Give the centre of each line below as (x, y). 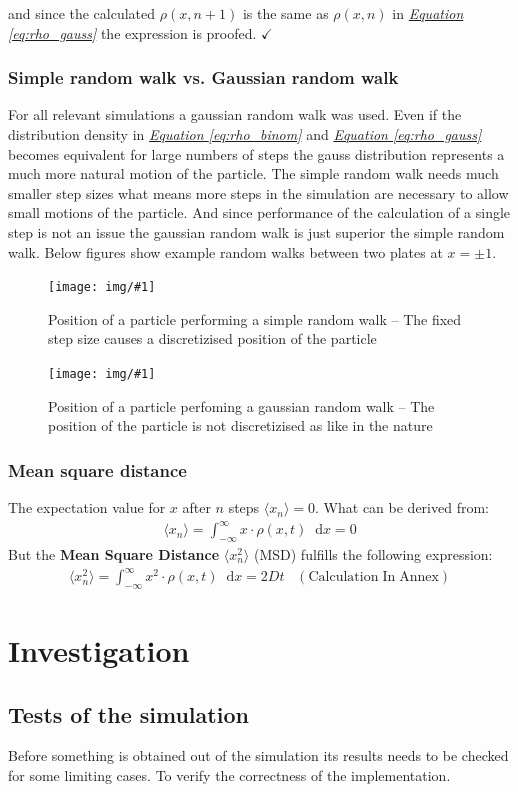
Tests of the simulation (128, 713)
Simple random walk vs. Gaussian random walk (203, 77)
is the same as (285, 13)
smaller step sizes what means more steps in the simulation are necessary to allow (258, 192)
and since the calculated (82, 13)
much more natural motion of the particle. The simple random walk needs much (253, 173)
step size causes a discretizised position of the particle (212, 338)
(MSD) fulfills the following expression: (373, 553)
